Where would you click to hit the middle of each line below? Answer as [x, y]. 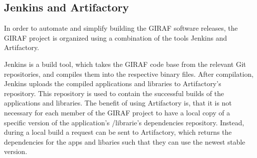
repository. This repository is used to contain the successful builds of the [114, 93]
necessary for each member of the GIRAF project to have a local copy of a [117, 112]
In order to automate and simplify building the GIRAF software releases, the [121, 28]
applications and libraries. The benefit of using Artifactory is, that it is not [118, 103]
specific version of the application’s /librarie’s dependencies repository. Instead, [124, 122]
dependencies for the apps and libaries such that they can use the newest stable [125, 141]
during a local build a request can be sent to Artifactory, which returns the [118, 132]
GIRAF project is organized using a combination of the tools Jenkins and [116, 37]
